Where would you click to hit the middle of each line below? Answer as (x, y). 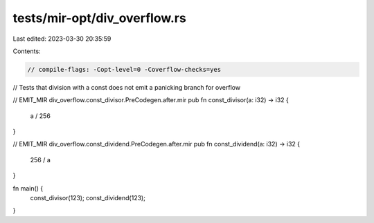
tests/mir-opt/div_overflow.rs (99, 18)
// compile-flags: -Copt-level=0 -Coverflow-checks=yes (124, 69)
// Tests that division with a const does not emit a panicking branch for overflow (127, 87)
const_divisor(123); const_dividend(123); (88, 198)
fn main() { (28, 188)
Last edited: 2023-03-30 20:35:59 (62, 39)
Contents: (27, 51)
